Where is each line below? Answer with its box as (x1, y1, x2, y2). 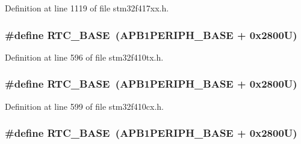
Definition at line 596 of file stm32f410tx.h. (5, 50, 164, 63)
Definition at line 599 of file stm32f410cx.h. (5, 100, 164, 112)
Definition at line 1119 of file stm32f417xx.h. (5, 2, 169, 14)
